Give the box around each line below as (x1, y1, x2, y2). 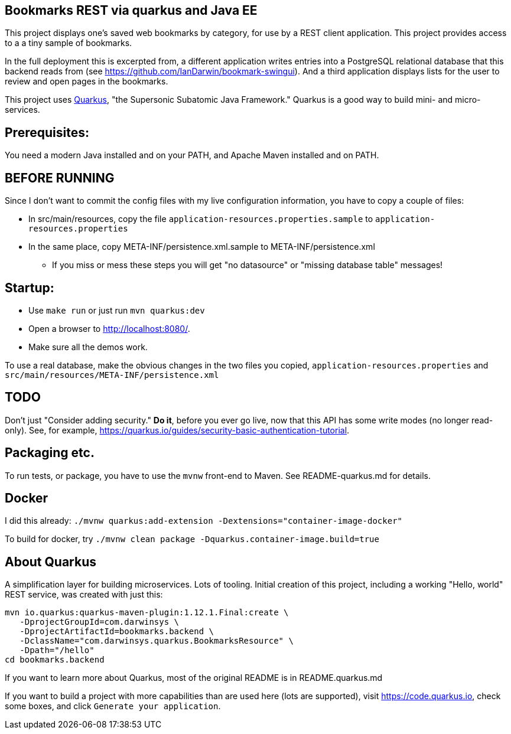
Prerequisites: (5, 125, 89, 140)
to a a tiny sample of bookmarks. (5, 38, 132, 48)
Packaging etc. (5, 445, 95, 461)
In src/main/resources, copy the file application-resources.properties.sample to (28, 214, 373, 224)
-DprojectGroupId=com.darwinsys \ (19, 617, 180, 627)
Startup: (5, 280, 54, 295)
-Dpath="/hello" (19, 645, 95, 655)
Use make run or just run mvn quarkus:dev (28, 305, 205, 315)
